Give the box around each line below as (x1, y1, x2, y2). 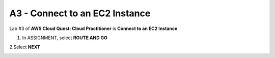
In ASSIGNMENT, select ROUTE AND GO (22, 35, 108, 41)
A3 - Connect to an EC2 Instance (9, 8, 151, 19)
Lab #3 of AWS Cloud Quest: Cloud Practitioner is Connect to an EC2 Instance (9, 25, 178, 32)
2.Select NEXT (9, 44, 41, 50)
